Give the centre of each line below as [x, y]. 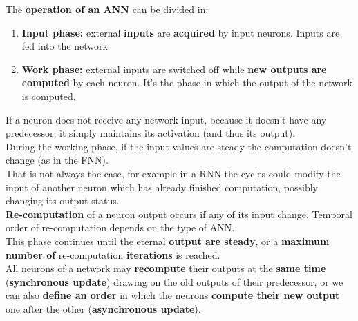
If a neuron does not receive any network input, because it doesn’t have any [166, 119]
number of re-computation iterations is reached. [113, 254]
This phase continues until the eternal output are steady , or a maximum [168, 241]
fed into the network [65, 46]
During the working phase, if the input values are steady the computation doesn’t [179, 146]
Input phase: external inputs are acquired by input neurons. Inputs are [181, 32]
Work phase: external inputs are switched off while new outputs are [174, 69]
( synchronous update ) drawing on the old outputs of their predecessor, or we [175, 281]
